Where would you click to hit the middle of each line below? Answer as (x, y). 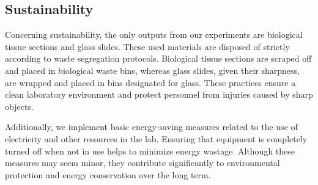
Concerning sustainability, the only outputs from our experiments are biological (154, 34)
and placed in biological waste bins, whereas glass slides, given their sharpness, (152, 70)
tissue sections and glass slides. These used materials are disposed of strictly (147, 46)
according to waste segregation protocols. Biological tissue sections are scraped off (158, 58)
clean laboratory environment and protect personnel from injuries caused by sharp (159, 94)
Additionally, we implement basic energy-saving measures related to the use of (151, 127)
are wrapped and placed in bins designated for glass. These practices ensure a (150, 82)
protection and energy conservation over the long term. (108, 174)
